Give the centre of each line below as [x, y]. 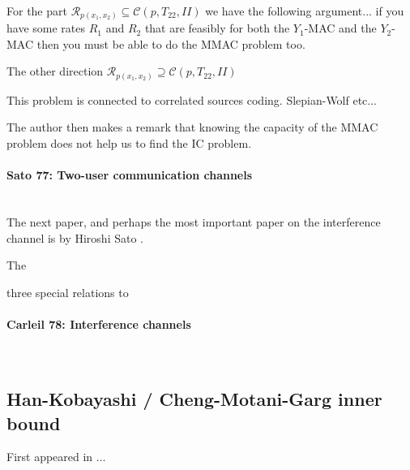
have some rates [46, 28]
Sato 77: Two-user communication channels [130, 175]
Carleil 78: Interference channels [99, 323]
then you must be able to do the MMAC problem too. [171, 43]
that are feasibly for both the [217, 28]
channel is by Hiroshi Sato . [75, 237]
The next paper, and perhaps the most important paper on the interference [194, 221]
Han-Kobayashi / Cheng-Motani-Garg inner [194, 399]
